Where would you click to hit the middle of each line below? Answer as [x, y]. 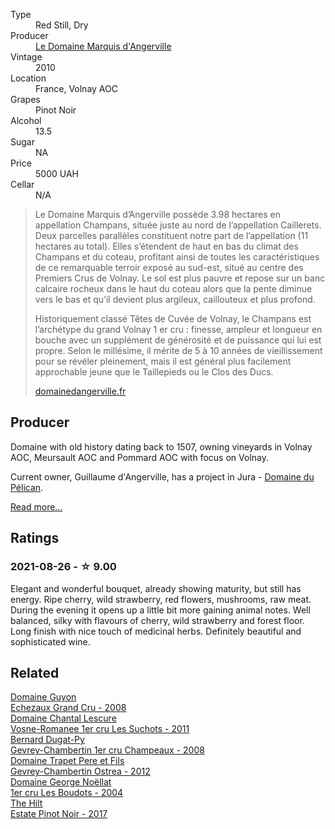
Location [28, 78]
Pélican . [27, 487]
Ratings [35, 538]
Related [35, 672]
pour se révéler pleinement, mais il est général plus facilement [163, 361]
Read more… [36, 506]
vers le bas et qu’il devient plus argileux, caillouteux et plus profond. [175, 299]
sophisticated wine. [50, 641]
